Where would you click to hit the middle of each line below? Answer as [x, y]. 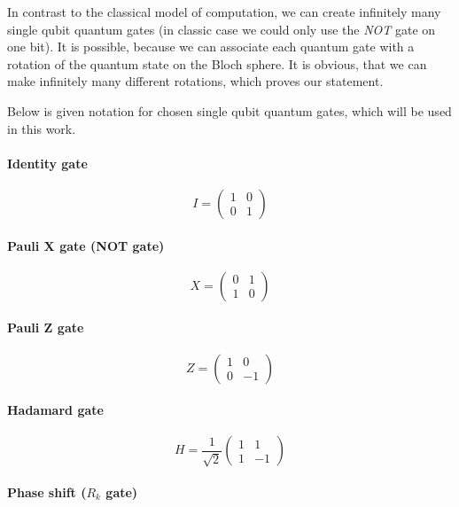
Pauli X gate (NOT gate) [86, 245]
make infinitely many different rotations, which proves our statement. [195, 81]
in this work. [42, 128]
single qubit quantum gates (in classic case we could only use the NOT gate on [222, 29]
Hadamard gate [55, 410]
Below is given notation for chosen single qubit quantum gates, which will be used [229, 110]
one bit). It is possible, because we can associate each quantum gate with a [211, 47]
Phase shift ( [47, 491]
